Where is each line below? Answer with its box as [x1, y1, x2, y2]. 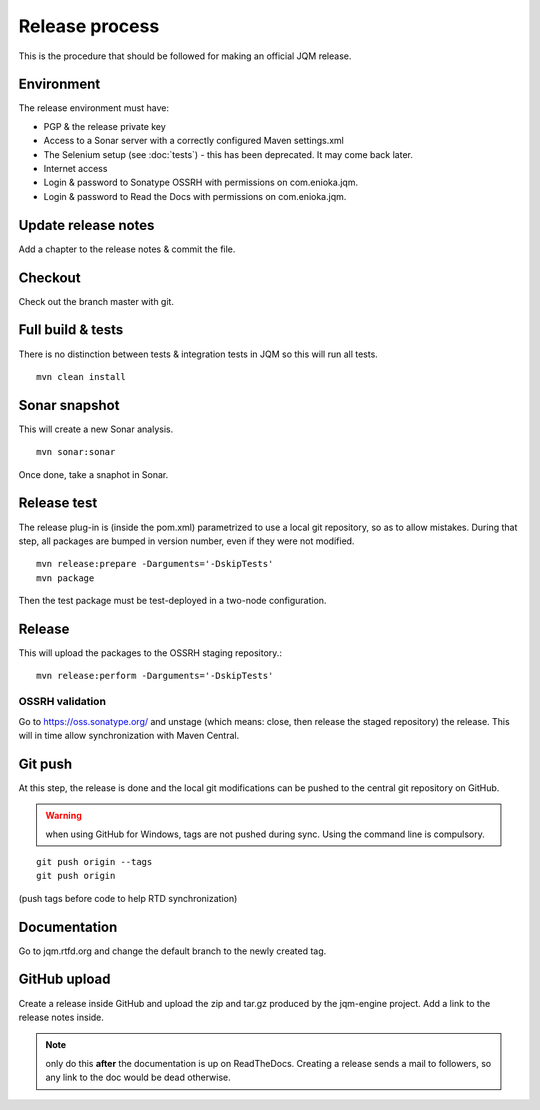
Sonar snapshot [18, 396, 120, 414]
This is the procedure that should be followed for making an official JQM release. [18, 50, 352, 62]
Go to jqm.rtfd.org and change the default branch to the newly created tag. [18, 945, 327, 957]
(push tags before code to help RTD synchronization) [18, 892, 238, 904]
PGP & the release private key [43, 120, 167, 132]
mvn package [36, 572, 95, 584]
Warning [45, 810, 82, 822]
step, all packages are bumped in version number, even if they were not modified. [18, 535, 355, 547]
